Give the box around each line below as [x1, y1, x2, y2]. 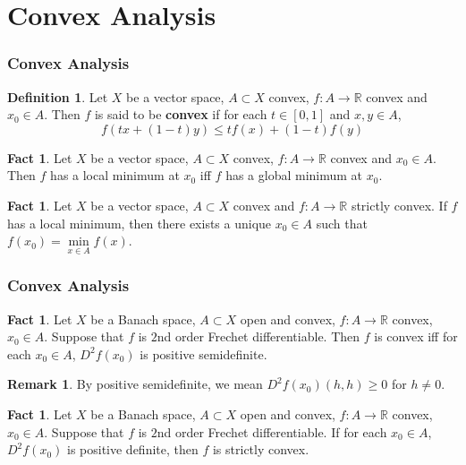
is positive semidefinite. [140, 344, 267, 363]
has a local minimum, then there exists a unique [7, 213, 272, 232]
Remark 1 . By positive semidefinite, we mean [7, 375, 263, 393]
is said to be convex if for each [94, 105, 267, 124]
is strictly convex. [212, 440, 309, 459]
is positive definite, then [66, 440, 199, 459]
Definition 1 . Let [7, 87, 108, 106]
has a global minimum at [225, 166, 363, 185]
